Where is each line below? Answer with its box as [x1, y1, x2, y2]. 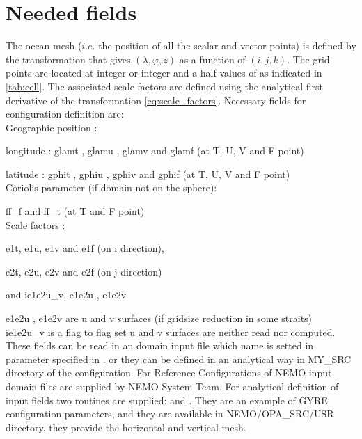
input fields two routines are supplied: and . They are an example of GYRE [6, 392, 328, 407]
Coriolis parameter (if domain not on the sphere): [6, 180, 217, 195]
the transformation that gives [6, 51, 131, 66]
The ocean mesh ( [6, 38, 82, 53]
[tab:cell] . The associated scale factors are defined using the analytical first [6, 79, 323, 93]
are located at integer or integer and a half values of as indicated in [35, 65, 322, 80]
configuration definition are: [6, 106, 124, 121]
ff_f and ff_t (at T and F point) [6, 204, 145, 218]
